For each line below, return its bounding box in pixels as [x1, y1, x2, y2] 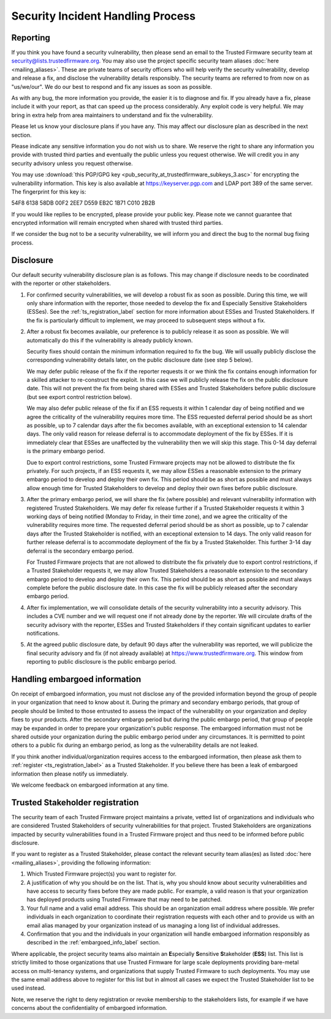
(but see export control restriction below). [26, 393, 132, 401]
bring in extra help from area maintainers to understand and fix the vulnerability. [11, 111, 213, 119]
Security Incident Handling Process [11, 9, 196, 23]
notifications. [26, 630, 60, 637]
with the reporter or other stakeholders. [11, 279, 112, 287]
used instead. [11, 984, 46, 992]
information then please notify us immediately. [11, 770, 129, 778]
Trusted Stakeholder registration [11, 797, 139, 808]
